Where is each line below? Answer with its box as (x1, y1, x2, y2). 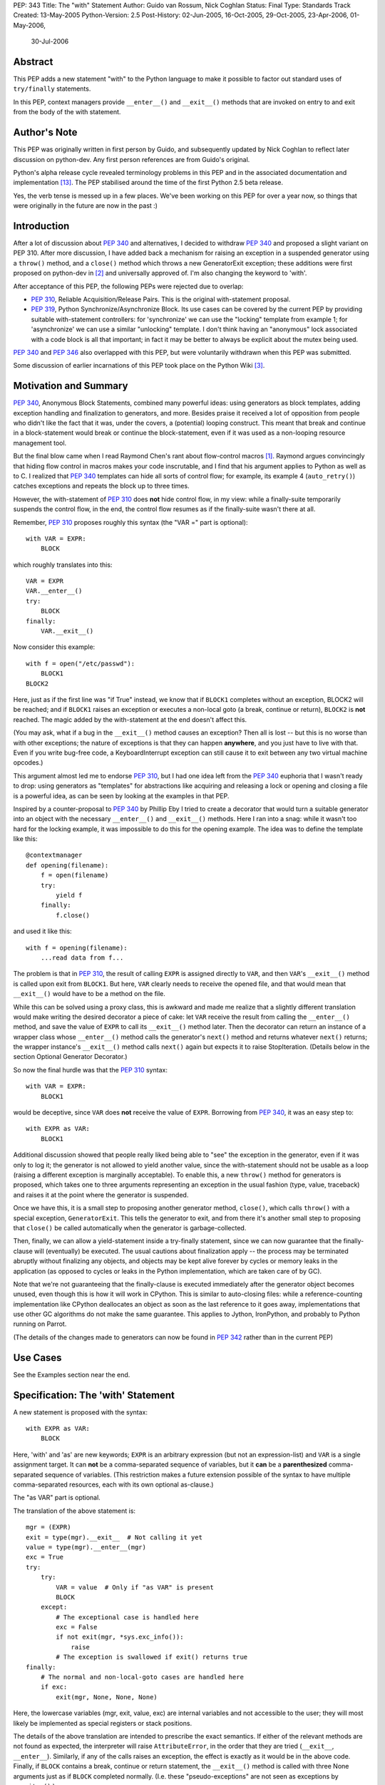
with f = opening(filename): (26, 943, 128, 952)
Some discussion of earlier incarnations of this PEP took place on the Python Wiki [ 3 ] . (13, 361, 265, 370)
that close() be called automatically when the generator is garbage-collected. (13, 1223, 247, 1232)
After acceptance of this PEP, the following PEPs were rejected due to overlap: (13, 282, 244, 291)
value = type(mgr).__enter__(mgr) (26, 1543, 146, 1551)
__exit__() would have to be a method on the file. (13, 990, 165, 998)
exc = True (26, 1553, 64, 1562)
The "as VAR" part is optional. (13, 1493, 101, 1502)
